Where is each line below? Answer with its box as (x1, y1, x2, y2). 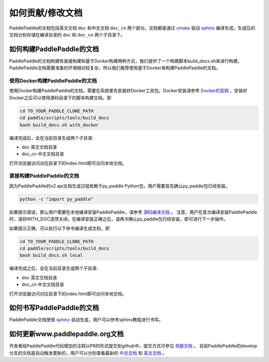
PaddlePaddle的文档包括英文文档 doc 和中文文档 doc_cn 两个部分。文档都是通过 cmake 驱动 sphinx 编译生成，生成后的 (9, 25, 256, 31)
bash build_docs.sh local (19, 252, 83, 258)
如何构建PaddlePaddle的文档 (9, 45, 99, 53)
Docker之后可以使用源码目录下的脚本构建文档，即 (9, 95, 112, 101)
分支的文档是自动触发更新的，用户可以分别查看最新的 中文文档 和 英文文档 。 (9, 350, 167, 356)
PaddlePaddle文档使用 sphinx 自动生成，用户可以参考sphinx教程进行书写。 (9, 317, 163, 323)
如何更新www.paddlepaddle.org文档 (9, 330, 124, 339)
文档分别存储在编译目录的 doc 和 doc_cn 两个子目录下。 (9, 31, 126, 37)
